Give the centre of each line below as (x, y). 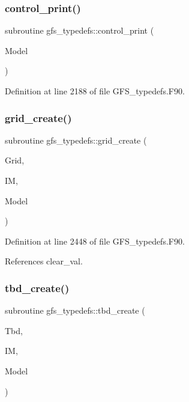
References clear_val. (44, 261)
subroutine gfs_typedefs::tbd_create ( (75, 310)
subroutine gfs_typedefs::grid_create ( (76, 140)
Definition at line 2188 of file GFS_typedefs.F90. (95, 91)
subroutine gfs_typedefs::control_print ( (79, 30)
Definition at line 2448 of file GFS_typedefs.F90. (95, 241)
